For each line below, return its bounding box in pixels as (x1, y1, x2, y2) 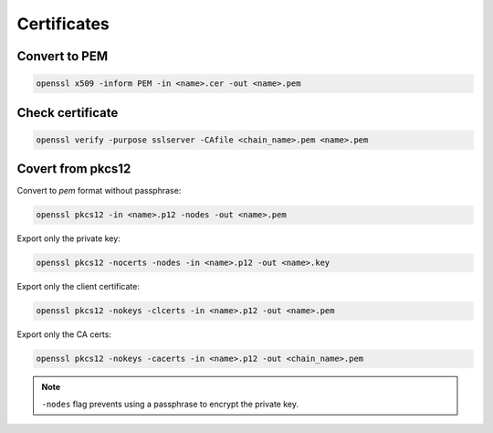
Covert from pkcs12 (16, 161, 131, 177)
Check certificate (16, 105, 119, 121)
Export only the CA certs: (16, 329, 111, 340)
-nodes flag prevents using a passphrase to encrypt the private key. (41, 398, 299, 409)
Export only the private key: (16, 233, 121, 244)
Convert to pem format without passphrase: (16, 185, 182, 196)
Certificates (16, 14, 110, 34)
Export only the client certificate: (16, 281, 141, 292)
